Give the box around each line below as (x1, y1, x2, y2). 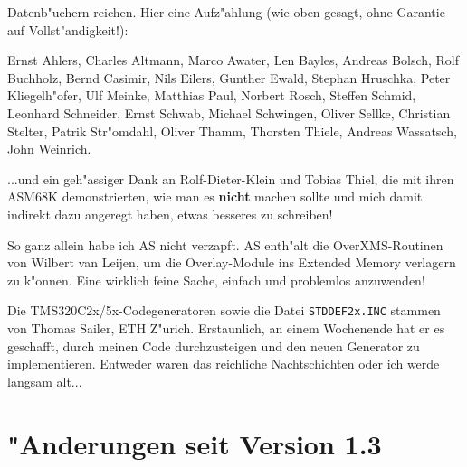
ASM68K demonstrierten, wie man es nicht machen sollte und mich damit (7, 187, 423, 206)
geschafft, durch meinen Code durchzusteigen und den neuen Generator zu (7, 336, 420, 355)
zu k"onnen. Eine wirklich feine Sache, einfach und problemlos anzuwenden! (7, 270, 425, 289)
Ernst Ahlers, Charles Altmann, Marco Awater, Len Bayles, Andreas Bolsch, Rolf (7, 51, 460, 70)
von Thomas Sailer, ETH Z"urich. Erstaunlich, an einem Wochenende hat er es (7, 318, 445, 337)
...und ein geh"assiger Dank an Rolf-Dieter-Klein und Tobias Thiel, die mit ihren (7, 169, 454, 188)
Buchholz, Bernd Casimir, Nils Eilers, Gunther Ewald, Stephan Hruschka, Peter (7, 68, 451, 87)
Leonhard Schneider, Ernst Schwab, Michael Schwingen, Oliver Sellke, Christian (7, 103, 451, 122)
